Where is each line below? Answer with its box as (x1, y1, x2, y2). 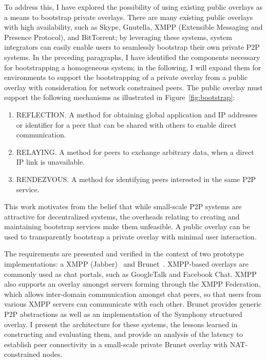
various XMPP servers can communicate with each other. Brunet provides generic (4, 298, 262, 309)
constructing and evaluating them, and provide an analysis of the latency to (4, 329, 243, 339)
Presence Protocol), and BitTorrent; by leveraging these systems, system (4, 31, 232, 42)
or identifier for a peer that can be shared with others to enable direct (16, 119, 237, 130)
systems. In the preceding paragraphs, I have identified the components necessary (4, 51, 260, 62)
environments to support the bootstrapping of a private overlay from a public (4, 72, 248, 83)
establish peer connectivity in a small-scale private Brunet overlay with (4, 338, 228, 349)
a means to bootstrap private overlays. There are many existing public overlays (4, 11, 253, 22)
